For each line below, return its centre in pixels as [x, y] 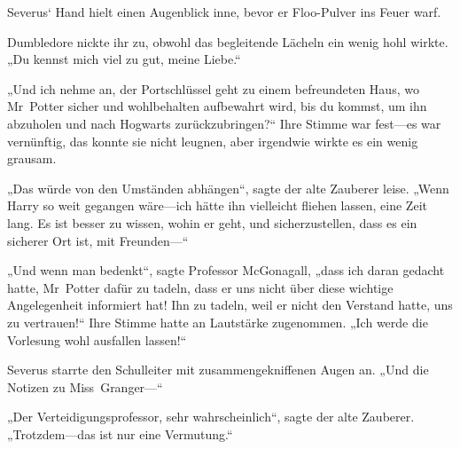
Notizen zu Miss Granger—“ [85, 386]
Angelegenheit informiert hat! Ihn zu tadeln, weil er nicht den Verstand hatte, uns [230, 305]
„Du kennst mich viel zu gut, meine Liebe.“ [124, 59]
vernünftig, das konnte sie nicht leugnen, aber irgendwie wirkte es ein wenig [213, 141]
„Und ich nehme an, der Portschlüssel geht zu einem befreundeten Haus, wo [213, 88]
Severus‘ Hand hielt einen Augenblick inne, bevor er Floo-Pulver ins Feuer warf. [224, 12]
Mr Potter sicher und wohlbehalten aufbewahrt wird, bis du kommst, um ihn [217, 106]
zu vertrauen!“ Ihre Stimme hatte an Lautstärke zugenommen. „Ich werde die [218, 322]
